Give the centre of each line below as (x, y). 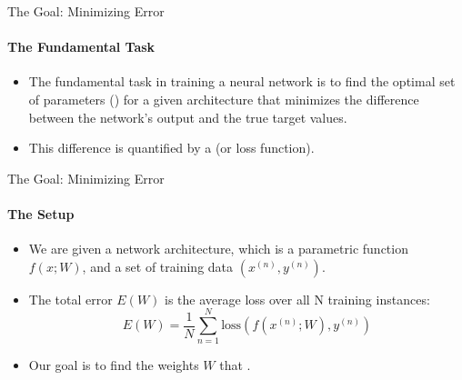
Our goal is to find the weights (114, 365)
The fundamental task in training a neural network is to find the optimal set (242, 81)
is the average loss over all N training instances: (297, 299)
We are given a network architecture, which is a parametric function (218, 249)
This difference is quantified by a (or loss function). (171, 148)
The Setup (41, 213)
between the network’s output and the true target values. (188, 117)
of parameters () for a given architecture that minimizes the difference (224, 99)
